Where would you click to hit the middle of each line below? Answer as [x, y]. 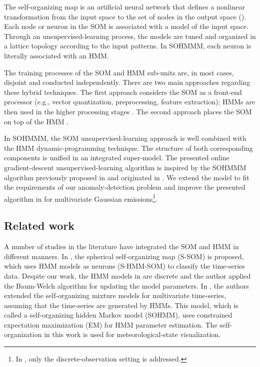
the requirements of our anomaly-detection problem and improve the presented [125, 187]
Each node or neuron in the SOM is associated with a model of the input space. [126, 26]
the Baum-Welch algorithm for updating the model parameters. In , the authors [126, 285]
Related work [39, 225]
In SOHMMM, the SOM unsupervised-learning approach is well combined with [125, 138]
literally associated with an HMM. [56, 55]
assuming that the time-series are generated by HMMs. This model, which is [121, 305]
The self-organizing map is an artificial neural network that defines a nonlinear [124, 6]
